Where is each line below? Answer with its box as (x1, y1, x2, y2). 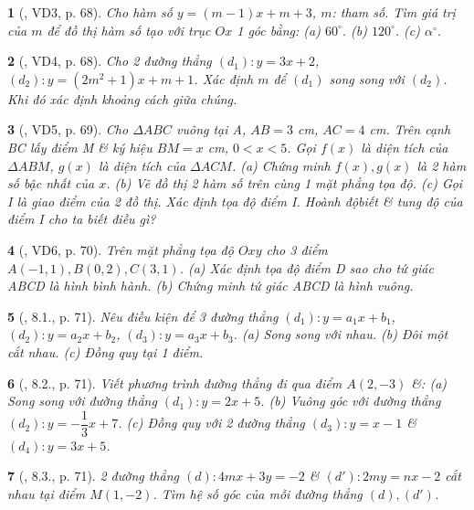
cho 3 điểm (266, 239, 328, 259)
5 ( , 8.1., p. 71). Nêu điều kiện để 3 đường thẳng (7, 306, 279, 325)
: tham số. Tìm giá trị (332, 3, 456, 21)
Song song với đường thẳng (7, 391, 157, 410)
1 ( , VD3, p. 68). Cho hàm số (7, 3, 173, 21)
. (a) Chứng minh (231, 155, 331, 175)
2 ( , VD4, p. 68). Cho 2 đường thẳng (7, 51, 212, 70)
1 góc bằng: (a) (237, 20, 321, 39)
